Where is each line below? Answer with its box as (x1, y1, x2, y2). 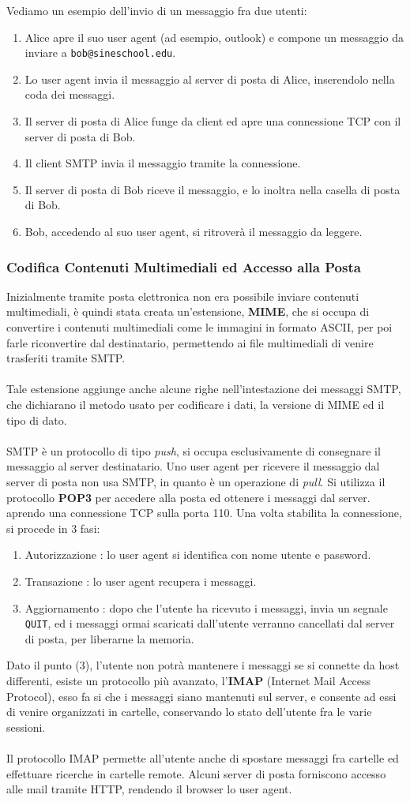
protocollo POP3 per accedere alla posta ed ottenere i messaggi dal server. (6, 489, 371, 505)
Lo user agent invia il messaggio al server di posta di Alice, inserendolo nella (24, 70, 395, 87)
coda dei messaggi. (24, 86, 115, 103)
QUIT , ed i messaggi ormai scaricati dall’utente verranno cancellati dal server (24, 615, 395, 631)
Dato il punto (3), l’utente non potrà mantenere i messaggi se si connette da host (6, 657, 400, 673)
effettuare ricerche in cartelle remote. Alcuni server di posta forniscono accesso (6, 765, 386, 781)
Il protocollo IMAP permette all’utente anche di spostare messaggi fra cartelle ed (6, 749, 399, 766)
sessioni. (6, 718, 46, 735)
